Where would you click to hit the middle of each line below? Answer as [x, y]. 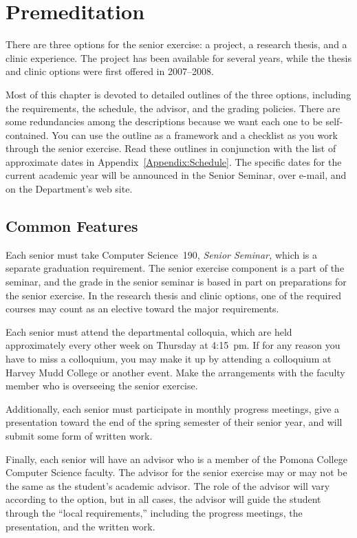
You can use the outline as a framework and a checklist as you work [195, 134]
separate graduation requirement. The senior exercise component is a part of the [175, 268]
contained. [27, 134]
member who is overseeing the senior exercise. [102, 386]
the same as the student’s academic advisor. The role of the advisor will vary [168, 485]
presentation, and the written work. [80, 526]
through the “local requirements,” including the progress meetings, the [154, 512]
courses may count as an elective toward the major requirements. [142, 309]
